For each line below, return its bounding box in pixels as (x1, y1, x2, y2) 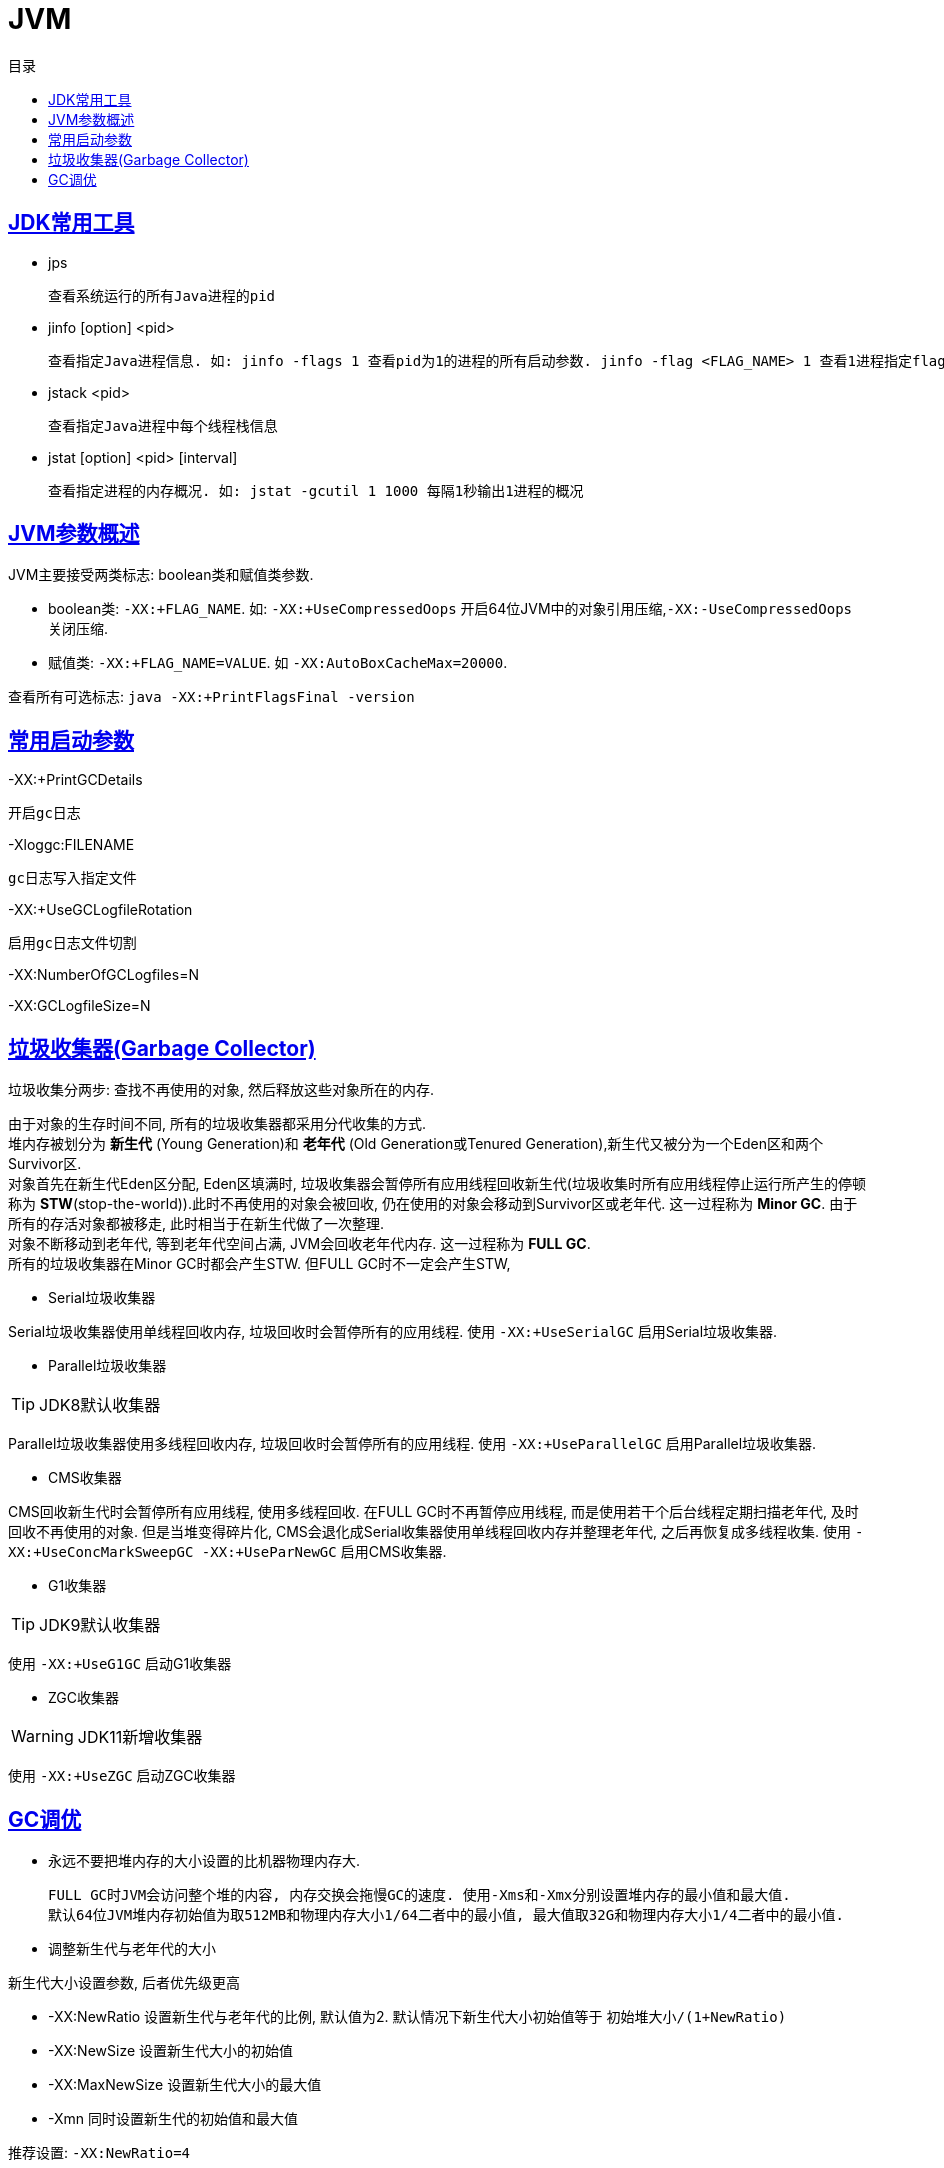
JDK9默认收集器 (39, 1615, 161, 1636)
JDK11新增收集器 (77, 1727, 203, 1748)
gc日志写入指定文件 (8, 870, 137, 887)
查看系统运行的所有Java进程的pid (48, 287, 276, 304)
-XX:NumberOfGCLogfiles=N (8, 966, 199, 984)
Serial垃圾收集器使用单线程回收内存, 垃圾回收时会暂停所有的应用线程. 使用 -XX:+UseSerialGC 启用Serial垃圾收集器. (8, 1323, 778, 1341)
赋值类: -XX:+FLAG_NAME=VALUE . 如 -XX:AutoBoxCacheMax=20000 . (48, 654, 508, 672)
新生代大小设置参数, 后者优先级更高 (8, 1973, 240, 1991)
